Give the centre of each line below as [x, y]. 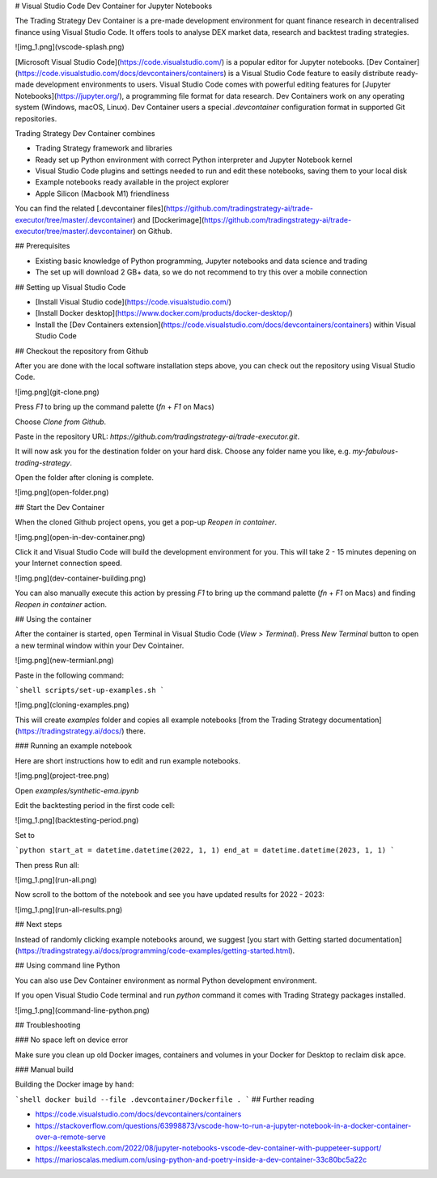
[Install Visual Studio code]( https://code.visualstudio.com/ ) [134, 302]
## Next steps [38, 925]
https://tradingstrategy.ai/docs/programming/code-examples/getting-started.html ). [156, 950]
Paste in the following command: [70, 675]
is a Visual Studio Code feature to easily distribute [311, 73]
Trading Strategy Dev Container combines [85, 133]
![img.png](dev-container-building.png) [81, 578]
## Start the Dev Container [60, 507]
